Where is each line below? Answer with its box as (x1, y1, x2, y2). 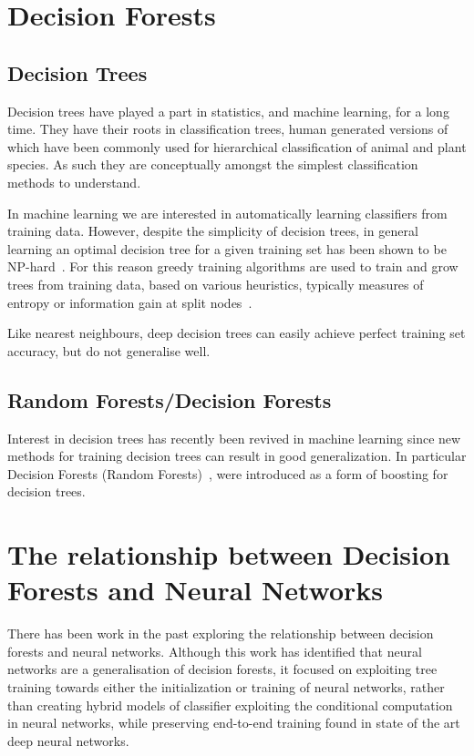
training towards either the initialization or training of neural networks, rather (7, 677, 445, 696)
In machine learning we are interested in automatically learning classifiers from (7, 203, 448, 222)
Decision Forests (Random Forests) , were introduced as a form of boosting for (7, 464, 448, 483)
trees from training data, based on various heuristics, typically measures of (7, 274, 424, 293)
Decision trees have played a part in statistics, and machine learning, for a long (7, 101, 449, 120)
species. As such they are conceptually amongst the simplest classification (7, 155, 418, 174)
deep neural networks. (7, 730, 129, 750)
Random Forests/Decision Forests (7, 385, 332, 414)
